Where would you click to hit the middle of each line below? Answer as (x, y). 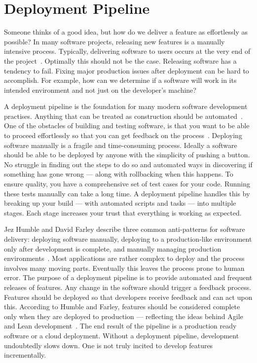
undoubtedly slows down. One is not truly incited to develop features (109, 345)
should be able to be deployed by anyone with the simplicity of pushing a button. (127, 155)
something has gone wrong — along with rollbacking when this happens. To (119, 174)
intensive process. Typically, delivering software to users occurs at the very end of (127, 51)
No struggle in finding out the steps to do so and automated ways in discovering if (128, 164)
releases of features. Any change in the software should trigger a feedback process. (128, 287)
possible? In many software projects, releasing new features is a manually (114, 41)
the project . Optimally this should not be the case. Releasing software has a (120, 60)
